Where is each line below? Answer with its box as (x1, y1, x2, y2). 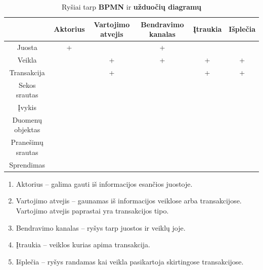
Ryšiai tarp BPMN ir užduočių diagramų (62, 2, 201, 12)
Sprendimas (9, 159, 46, 170)
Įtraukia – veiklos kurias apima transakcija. (16, 239, 150, 250)
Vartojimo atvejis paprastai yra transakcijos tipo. (16, 205, 169, 215)
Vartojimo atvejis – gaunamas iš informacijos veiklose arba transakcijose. (16, 195, 242, 206)
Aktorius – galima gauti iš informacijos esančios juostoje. (16, 178, 193, 189)
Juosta (17, 42, 37, 52)
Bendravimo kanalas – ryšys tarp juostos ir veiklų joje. (16, 222, 186, 233)
